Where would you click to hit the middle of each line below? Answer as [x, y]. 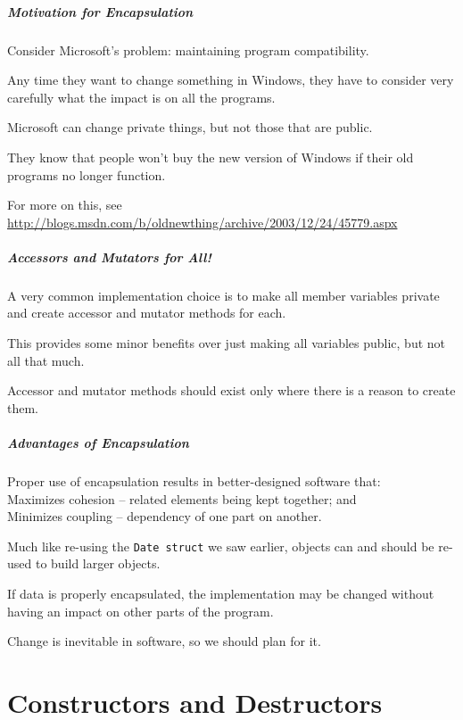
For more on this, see [65, 205]
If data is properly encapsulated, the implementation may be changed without [221, 594]
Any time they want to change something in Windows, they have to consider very [231, 80]
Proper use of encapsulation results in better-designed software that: [194, 481]
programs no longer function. [87, 174]
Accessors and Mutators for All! [109, 257]
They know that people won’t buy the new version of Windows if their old [211, 157]
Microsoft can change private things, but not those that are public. [190, 127]
